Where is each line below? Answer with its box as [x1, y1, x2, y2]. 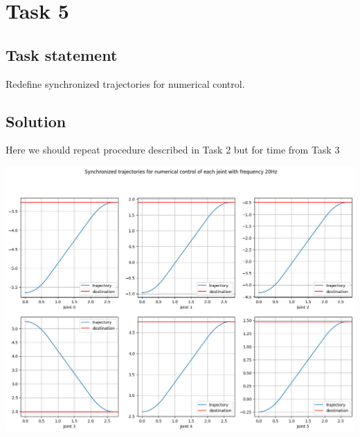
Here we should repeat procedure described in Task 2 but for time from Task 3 [6, 142, 340, 157]
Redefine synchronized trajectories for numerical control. [6, 76, 245, 91]
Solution [6, 110, 66, 131]
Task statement [6, 44, 118, 65]
